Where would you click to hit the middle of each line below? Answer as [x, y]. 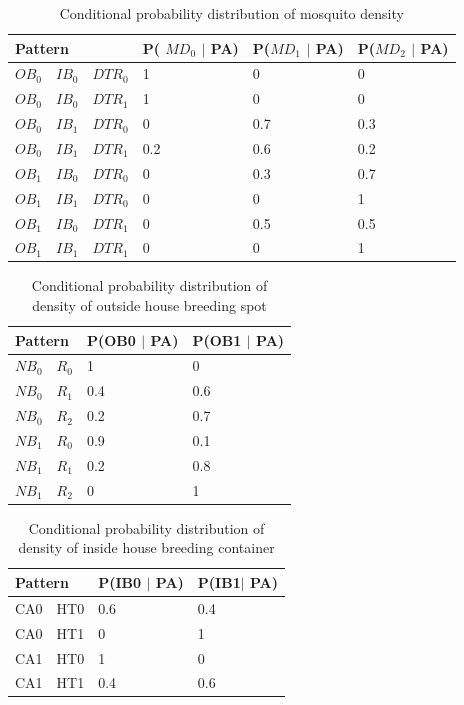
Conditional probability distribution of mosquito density [231, 13]
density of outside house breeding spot [149, 305]
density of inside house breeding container [146, 547]
